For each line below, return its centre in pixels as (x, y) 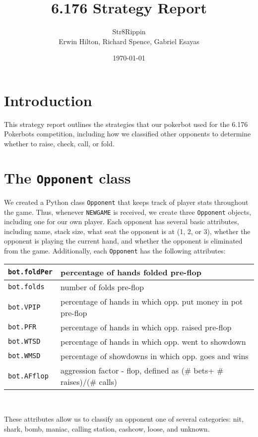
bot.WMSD (24, 356)
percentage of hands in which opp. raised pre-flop (146, 327)
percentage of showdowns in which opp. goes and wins (155, 356)
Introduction (48, 100)
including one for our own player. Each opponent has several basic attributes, (122, 221)
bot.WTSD (24, 342)
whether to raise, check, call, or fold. (59, 144)
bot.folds (26, 287)
